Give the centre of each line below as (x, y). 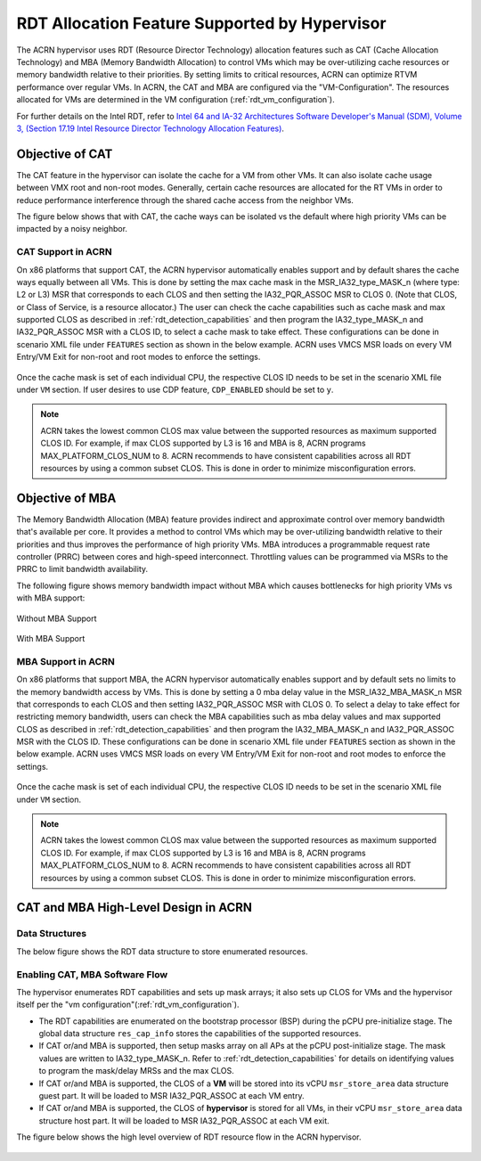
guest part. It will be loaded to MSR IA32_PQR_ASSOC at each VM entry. (171, 1096)
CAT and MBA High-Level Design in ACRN (135, 908)
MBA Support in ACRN (65, 661)
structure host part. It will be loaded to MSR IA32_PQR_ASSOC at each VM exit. (184, 1120)
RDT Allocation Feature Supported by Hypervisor (201, 23)
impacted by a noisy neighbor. (72, 229)
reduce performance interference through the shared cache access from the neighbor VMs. (185, 200)
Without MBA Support (57, 618)
